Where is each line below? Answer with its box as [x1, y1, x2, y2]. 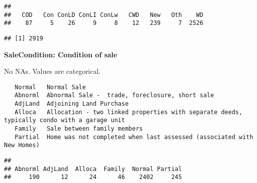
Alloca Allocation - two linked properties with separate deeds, [14, 108, 243, 116]
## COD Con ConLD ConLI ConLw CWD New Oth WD [4, 11, 203, 18]
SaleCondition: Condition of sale [4, 49, 117, 59]
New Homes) [4, 142, 40, 149]
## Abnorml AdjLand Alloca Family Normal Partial [4, 165, 182, 173]
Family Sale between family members [14, 125, 143, 133]
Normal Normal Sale [14, 83, 86, 91]
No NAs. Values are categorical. [4, 66, 101, 76]
